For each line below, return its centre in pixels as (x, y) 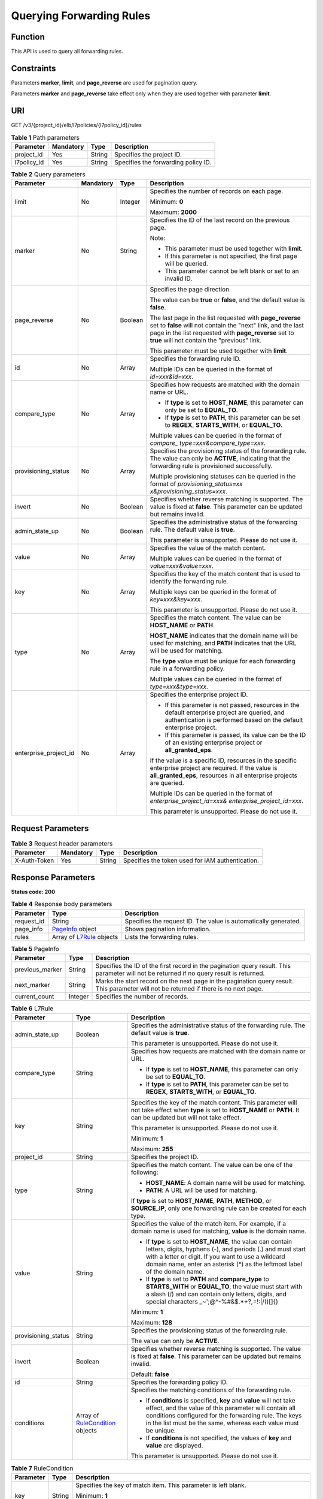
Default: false (150, 1374)
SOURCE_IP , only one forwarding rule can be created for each (218, 1208)
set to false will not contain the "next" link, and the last (227, 326)
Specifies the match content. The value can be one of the (212, 1165)
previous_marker (38, 970)
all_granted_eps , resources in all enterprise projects (224, 775)
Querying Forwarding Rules (81, 16)
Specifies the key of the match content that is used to (225, 574)
